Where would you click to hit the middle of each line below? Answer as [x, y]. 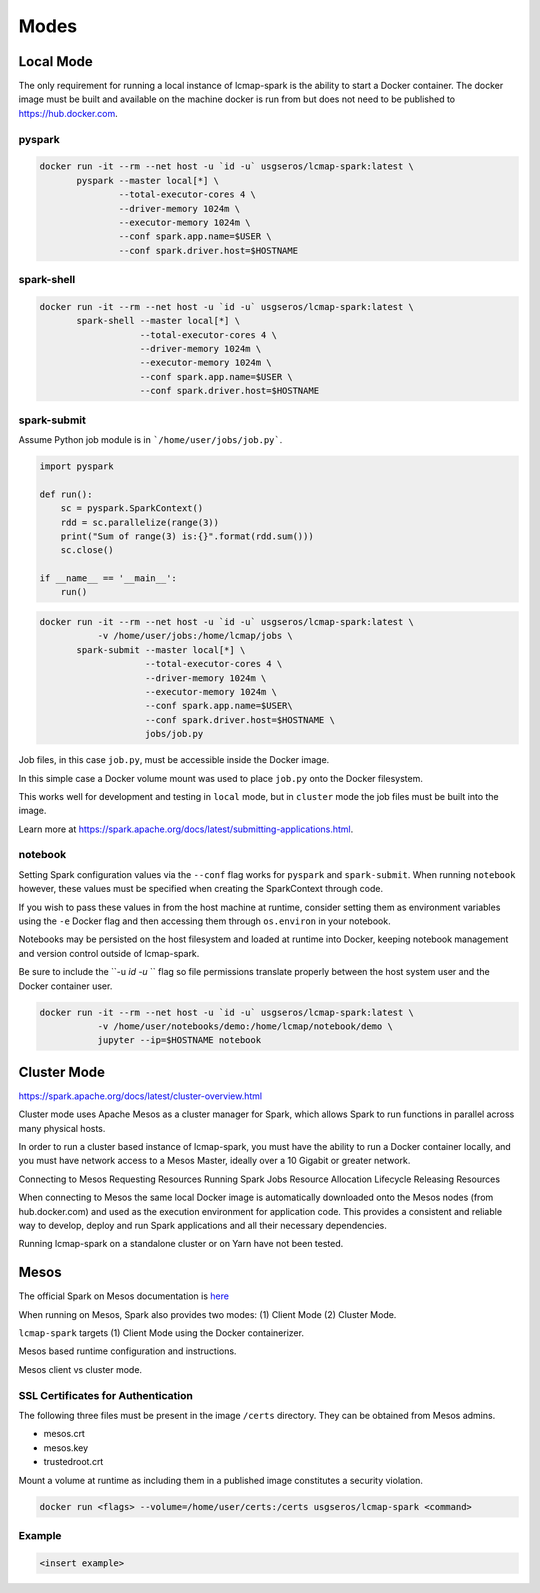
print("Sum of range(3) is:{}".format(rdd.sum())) [187, 536]
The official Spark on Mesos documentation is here [124, 1296]
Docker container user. [65, 986]
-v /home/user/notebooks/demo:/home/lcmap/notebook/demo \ [245, 1026]
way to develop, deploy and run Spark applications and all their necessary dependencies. [202, 1225]
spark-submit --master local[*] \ [161, 649]
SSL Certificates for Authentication [106, 1395]
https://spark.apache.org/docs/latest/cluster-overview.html [140, 1096]
